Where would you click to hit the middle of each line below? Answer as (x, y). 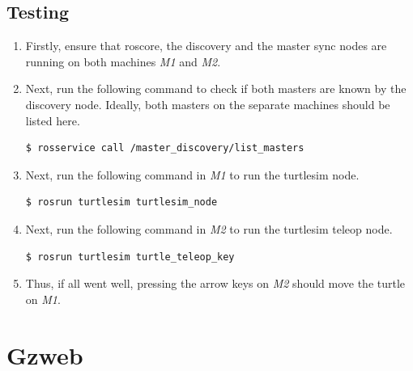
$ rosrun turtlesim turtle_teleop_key (130, 257)
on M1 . (43, 299)
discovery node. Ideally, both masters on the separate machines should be (208, 104)
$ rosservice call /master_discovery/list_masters (165, 148)
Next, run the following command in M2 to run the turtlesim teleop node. (209, 228)
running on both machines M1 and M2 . (123, 61)
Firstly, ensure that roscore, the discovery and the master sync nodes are (206, 46)
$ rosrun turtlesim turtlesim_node (121, 202)
